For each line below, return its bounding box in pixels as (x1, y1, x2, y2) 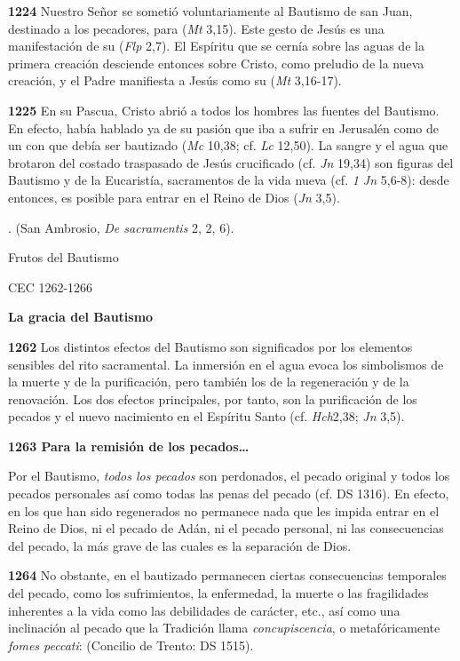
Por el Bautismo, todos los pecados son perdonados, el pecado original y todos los (8, 466, 450, 485)
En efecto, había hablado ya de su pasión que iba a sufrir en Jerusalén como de (8, 118, 439, 137)
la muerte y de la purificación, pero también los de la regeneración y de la (8, 372, 409, 391)
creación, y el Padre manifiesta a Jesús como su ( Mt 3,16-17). (8, 71, 342, 90)
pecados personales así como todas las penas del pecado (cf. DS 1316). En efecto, (8, 484, 449, 503)
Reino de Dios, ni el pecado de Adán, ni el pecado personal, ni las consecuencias (8, 519, 444, 538)
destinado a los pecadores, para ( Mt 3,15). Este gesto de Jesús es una (8, 19, 385, 37)
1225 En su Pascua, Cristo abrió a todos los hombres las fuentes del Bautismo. (8, 100, 440, 119)
